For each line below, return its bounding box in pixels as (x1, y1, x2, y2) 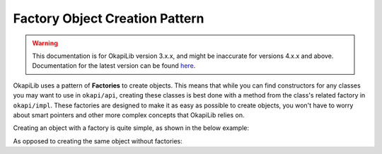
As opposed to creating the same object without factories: (13, 136, 183, 145)
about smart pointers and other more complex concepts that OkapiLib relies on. (13, 110, 245, 119)
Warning (32, 39, 58, 47)
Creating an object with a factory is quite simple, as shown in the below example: (13, 124, 249, 132)
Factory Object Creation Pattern (13, 11, 204, 26)
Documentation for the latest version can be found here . (32, 61, 196, 70)
